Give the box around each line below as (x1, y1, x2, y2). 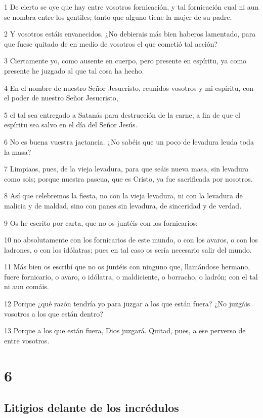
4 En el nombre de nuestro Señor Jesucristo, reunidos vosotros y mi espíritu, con (4, 82, 254, 93)
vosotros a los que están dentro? (4, 308, 103, 319)
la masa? (4, 146, 31, 157)
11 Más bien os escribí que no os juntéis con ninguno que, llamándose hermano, (4, 261, 250, 272)
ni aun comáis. (4, 281, 49, 292)
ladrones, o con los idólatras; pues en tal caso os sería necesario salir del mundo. (4, 244, 252, 255)
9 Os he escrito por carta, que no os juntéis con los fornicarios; (4, 217, 198, 228)
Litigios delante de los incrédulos (4, 400, 179, 415)
